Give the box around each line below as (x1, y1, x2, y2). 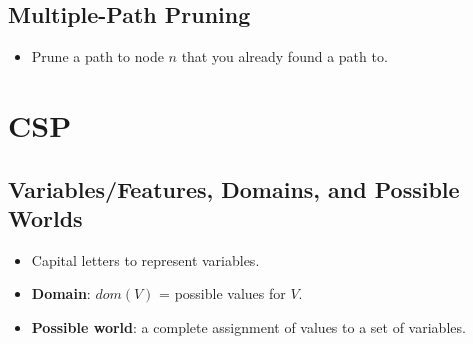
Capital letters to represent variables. (31, 249, 260, 270)
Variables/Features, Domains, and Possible (8, 173, 460, 204)
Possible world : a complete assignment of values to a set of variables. (31, 316, 466, 337)
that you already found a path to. (181, 46, 388, 67)
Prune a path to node (31, 46, 164, 67)
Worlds (8, 202, 83, 233)
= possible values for (159, 283, 286, 304)
